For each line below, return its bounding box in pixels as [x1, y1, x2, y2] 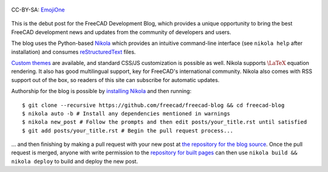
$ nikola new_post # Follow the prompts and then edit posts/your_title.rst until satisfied [22, 119, 307, 126]
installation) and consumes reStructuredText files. [11, 48, 136, 55]
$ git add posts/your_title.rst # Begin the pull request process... [22, 127, 234, 134]
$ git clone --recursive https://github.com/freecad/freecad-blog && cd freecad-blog [22, 101, 285, 109]
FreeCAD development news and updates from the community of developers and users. [11, 28, 231, 36]
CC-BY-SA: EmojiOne [11, 6, 65, 13]
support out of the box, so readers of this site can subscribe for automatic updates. [11, 76, 220, 83]
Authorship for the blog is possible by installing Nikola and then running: [11, 88, 191, 95]
